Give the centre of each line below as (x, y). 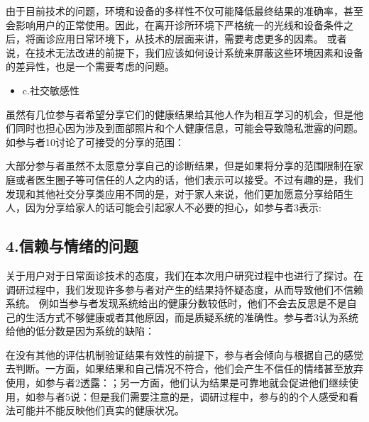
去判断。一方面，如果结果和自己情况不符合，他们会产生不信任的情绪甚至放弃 (184, 368)
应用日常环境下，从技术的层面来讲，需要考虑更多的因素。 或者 (201, 39)
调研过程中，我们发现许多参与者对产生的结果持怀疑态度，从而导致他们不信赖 (184, 289)
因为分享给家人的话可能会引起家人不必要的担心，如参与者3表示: (173, 207)
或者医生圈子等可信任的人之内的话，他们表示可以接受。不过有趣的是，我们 (189, 179)
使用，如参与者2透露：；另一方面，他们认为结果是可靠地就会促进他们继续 (177, 383)
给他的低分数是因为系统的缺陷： (80, 331)
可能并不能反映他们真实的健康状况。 (100, 410)
